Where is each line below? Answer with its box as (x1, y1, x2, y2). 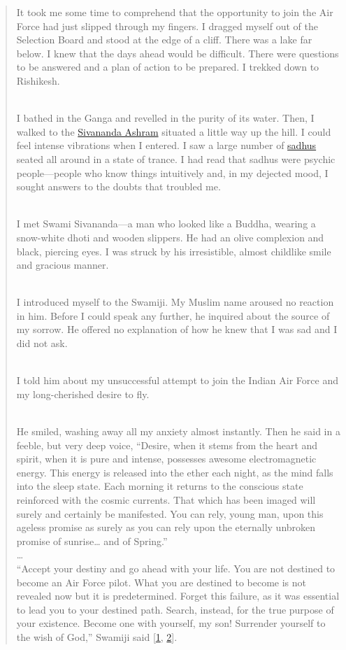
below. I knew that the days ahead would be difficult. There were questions (16, 45, 339, 60)
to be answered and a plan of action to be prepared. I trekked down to (16, 59, 319, 74)
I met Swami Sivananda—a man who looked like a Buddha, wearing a (16, 216, 316, 231)
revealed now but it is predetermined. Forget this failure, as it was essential (16, 588, 340, 603)
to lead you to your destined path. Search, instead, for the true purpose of (16, 602, 334, 616)
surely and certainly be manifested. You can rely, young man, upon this (16, 506, 324, 521)
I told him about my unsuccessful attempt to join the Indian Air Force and (16, 373, 338, 388)
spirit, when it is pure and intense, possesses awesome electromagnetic (16, 451, 317, 466)
